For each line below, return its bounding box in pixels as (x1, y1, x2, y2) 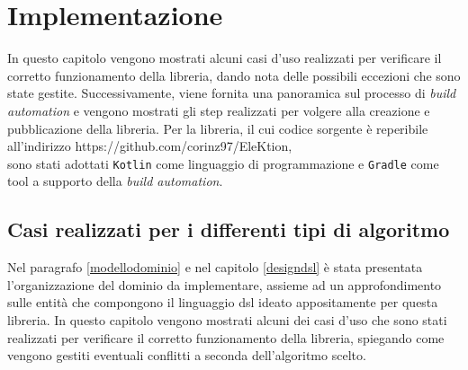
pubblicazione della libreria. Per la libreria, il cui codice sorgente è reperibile (7, 119, 428, 137)
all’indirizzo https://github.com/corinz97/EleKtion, (7, 137, 292, 155)
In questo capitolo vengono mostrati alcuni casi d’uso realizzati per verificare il (7, 48, 442, 67)
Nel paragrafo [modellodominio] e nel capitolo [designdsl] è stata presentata (7, 258, 423, 277)
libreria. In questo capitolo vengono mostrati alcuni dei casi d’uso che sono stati (7, 310, 447, 329)
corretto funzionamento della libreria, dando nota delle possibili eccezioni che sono (7, 66, 461, 84)
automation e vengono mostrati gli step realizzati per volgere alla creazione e (7, 101, 430, 119)
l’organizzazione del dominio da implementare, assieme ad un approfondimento (7, 275, 442, 294)
